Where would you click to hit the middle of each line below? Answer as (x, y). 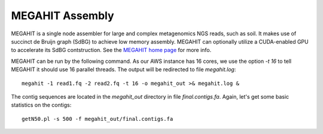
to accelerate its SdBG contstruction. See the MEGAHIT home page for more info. (111, 50)
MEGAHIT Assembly (63, 16)
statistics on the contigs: (41, 105)
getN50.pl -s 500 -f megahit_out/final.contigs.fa (97, 119)
